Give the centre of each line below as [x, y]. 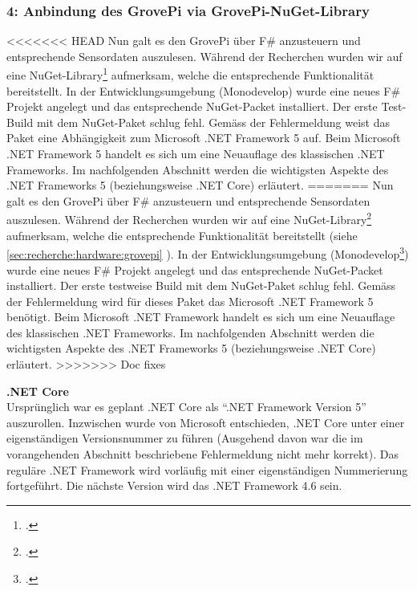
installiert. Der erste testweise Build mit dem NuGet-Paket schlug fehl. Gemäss [201, 285]
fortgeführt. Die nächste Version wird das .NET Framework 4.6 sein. [174, 485]
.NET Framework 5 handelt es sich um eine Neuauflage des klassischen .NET [196, 154]
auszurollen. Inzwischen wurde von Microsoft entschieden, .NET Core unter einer [206, 422]
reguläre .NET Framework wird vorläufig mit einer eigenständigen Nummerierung [207, 469]
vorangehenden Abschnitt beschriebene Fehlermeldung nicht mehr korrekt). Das [202, 454]
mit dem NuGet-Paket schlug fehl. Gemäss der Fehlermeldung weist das [213, 122]
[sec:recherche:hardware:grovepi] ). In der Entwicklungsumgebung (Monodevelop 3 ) [208, 253]
